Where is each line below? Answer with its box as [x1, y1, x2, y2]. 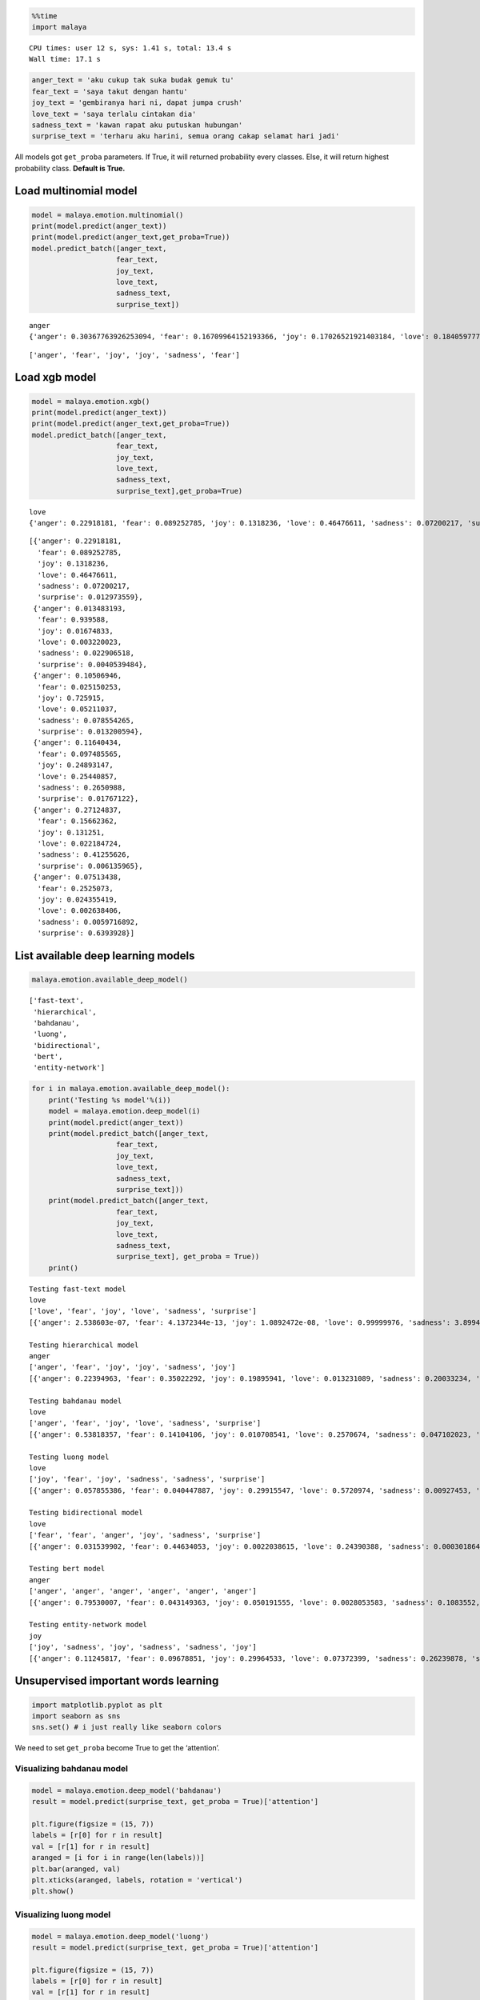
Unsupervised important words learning [14, 1674, 219, 1688]
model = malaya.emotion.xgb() [31, 397, 150, 406]
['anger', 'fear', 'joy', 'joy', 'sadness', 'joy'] [29, 1362, 236, 1372]
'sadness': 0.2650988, [37, 783, 126, 792]
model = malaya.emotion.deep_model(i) [48, 1106, 201, 1116]
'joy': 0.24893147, [37, 761, 114, 770]
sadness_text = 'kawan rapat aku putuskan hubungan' [31, 120, 243, 130]
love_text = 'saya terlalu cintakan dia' [31, 109, 197, 118]
